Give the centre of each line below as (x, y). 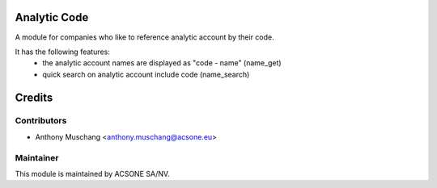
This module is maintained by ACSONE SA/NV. (92, 173)
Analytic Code (52, 17)
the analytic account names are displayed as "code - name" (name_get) (162, 63)
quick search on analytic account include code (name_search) (146, 74)
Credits (34, 97)
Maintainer (37, 157)
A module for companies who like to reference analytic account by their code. (144, 37)
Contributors (41, 121)
